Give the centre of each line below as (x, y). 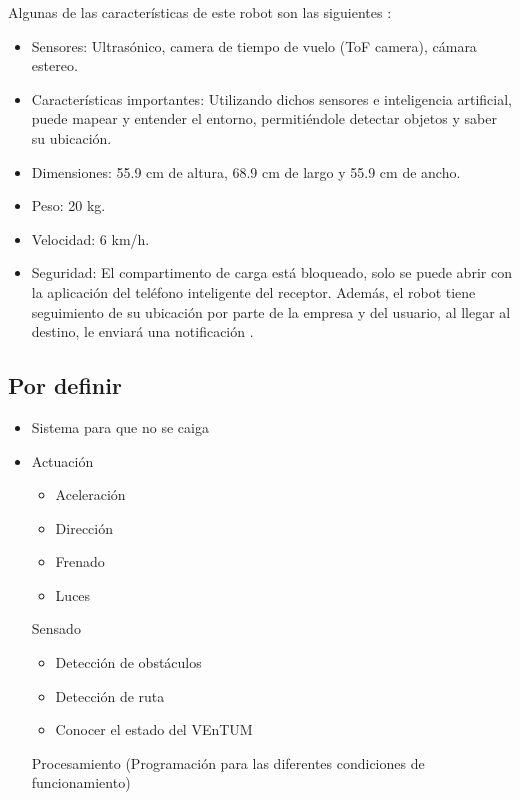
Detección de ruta (110, 695)
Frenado (80, 561)
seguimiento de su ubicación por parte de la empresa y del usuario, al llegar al (271, 311)
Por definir (65, 385)
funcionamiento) (81, 782)
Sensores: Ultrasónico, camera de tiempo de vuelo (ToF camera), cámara (254, 45)
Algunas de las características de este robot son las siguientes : (200, 12)
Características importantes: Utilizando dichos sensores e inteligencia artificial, (272, 98)
